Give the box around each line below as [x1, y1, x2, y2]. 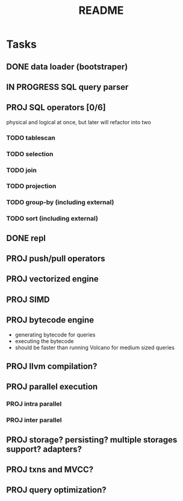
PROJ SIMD [6, 294, 50, 304]
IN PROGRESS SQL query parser [6, 82, 129, 92]
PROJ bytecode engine [6, 315, 95, 326]
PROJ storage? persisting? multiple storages [6, 435, 178, 445]
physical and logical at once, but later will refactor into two [6, 118, 152, 125]
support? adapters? [6, 444, 82, 454]
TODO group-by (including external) [6, 198, 114, 207]
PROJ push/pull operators [6, 254, 105, 264]
